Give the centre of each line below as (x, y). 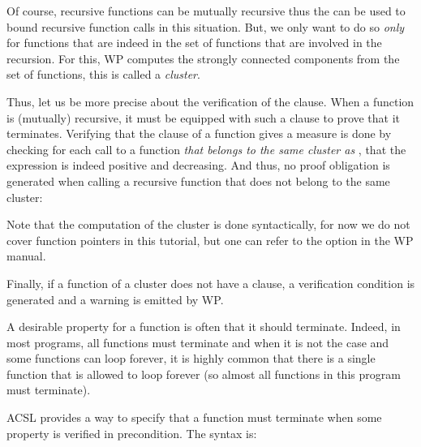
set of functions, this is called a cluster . (103, 74)
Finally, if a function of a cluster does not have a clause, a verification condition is (211, 283)
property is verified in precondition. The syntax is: (132, 433)
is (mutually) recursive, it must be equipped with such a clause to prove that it (204, 117)
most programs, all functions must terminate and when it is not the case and (198, 342)
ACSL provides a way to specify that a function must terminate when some (194, 417)
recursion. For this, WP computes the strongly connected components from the (203, 58)
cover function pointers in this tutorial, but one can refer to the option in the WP (210, 240)
